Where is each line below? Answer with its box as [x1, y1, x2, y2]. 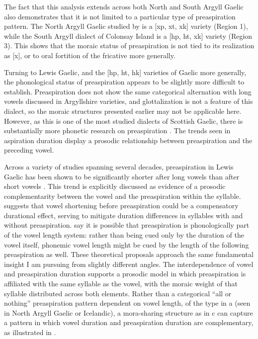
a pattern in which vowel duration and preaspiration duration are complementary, [4, 317, 254, 328]
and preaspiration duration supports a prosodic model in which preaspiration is [4, 268, 246, 279]
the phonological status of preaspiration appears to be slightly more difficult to [4, 77, 245, 87]
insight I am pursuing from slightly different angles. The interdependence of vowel [4, 258, 254, 269]
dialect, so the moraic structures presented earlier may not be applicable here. [4, 105, 242, 116]
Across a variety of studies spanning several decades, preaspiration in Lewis [4, 161, 234, 171]
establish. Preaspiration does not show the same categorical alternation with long [4, 86, 252, 96]
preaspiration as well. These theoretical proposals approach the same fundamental [4, 249, 254, 259]
